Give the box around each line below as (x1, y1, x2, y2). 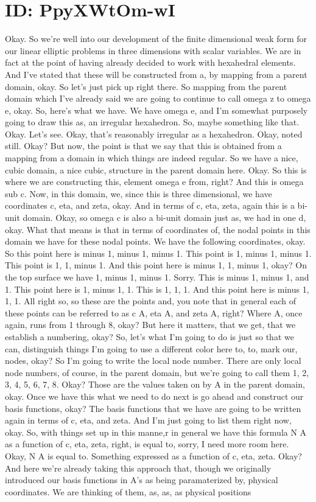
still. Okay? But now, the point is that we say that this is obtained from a (5, 139, 282, 152)
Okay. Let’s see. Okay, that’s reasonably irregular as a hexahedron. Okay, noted (5, 127, 303, 140)
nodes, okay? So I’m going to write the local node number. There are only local (5, 354, 301, 367)
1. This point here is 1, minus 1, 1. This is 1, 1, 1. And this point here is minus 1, (5, 282, 309, 295)
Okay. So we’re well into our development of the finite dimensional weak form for (5, 32, 307, 45)
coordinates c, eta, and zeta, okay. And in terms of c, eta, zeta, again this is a (5, 199, 295, 212)
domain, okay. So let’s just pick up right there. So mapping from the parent (5, 80, 287, 92)
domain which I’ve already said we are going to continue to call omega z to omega (5, 92, 311, 105)
